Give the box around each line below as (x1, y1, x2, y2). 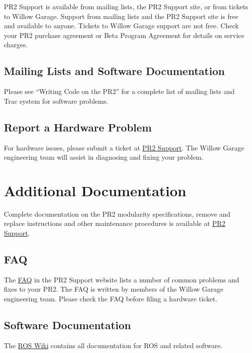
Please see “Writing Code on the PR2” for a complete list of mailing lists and (4, 86, 235, 96)
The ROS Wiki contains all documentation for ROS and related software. (4, 340, 223, 350)
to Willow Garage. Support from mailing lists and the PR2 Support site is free (4, 11, 238, 21)
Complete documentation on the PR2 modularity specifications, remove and (4, 208, 231, 219)
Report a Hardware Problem (4, 119, 152, 134)
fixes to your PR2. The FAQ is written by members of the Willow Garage (4, 284, 223, 294)
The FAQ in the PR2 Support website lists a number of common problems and (4, 274, 239, 284)
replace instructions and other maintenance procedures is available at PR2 (4, 218, 226, 228)
